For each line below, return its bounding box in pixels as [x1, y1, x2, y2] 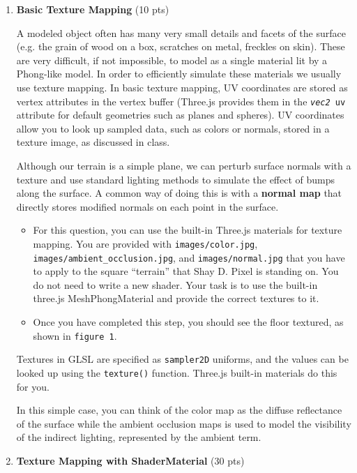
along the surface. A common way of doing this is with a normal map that [16, 186, 342, 200]
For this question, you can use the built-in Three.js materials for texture [33, 223, 342, 237]
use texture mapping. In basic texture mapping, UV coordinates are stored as [16, 80, 348, 94]
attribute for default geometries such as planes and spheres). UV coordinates [16, 107, 344, 122]
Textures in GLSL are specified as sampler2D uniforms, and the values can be [16, 352, 349, 366]
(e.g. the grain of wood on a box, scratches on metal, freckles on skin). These [16, 39, 345, 54]
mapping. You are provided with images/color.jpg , [33, 236, 258, 250]
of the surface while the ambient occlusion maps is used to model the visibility [16, 416, 351, 430]
